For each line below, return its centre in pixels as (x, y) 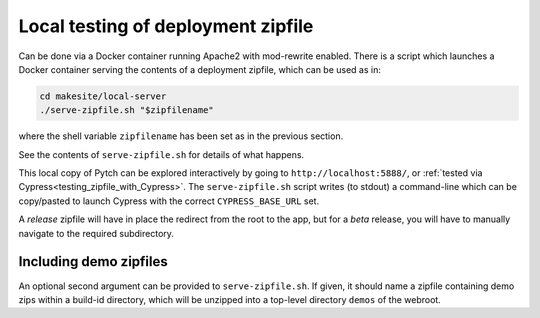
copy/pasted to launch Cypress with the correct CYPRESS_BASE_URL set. (169, 201)
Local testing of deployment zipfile (166, 26)
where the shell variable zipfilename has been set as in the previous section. (181, 136)
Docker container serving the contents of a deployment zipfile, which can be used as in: (200, 69)
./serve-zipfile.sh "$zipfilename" (126, 110)
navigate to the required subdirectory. (96, 233)
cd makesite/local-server (103, 96)
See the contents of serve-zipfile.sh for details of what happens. (161, 154)
